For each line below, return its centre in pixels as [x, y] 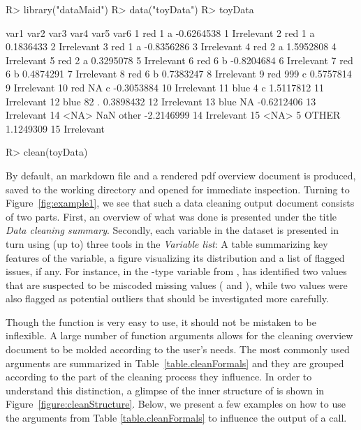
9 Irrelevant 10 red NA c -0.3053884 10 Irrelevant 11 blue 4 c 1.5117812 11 [165, 87]
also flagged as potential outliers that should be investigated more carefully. [167, 298]
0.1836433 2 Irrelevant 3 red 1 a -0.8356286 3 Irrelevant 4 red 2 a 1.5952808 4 [171, 46]
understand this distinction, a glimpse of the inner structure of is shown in [165, 390]
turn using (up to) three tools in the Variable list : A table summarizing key [167, 243]
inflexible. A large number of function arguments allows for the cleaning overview [179, 335]
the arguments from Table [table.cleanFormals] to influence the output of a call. [176, 418]
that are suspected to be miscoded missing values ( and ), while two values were [177, 284]
